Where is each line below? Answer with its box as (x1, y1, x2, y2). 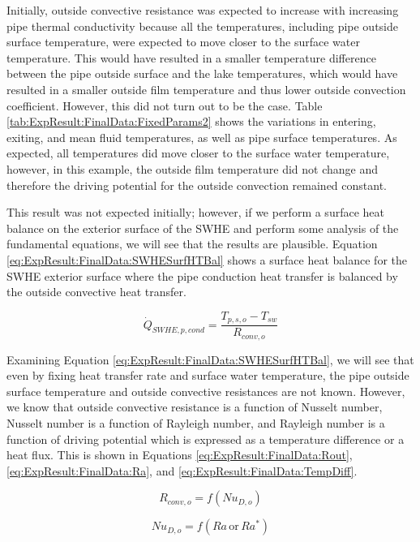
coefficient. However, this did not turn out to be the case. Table (6, 97, 323, 114)
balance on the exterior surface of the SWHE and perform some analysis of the (6, 219, 399, 236)
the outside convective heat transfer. (6, 283, 186, 300)
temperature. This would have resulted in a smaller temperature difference (6, 49, 376, 66)
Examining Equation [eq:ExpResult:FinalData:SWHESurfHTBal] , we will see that (6, 351, 414, 368)
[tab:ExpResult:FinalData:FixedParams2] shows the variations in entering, (6, 113, 376, 130)
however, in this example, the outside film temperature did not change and (6, 160, 378, 177)
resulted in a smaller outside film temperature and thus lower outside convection (6, 80, 406, 97)
